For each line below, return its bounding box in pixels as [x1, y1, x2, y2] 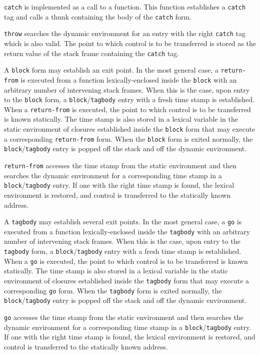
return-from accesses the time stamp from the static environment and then [4, 160, 236, 170]
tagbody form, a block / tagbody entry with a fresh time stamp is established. [4, 246, 241, 256]
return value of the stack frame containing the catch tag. [4, 48, 179, 58]
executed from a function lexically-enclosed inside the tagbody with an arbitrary [4, 226, 250, 236]
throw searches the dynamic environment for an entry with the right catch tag [4, 28, 245, 39]
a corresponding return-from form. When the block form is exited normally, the [4, 133, 253, 144]
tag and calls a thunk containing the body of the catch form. [4, 11, 192, 22]
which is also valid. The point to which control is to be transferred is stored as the [4, 38, 256, 48]
